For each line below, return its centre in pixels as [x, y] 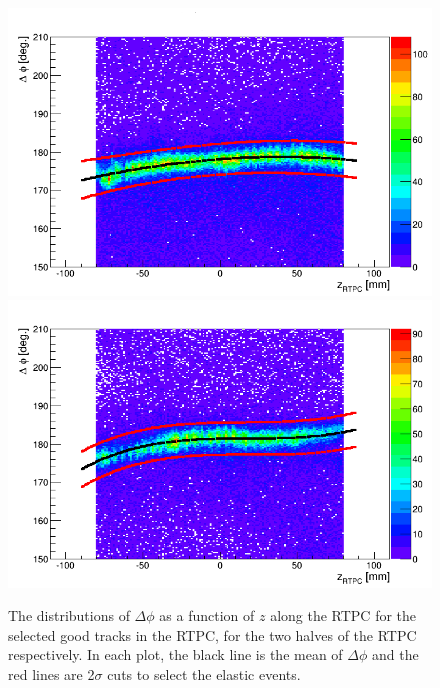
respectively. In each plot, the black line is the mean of [175, 654]
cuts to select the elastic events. [204, 674]
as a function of [207, 615]
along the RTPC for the [343, 615]
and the [395, 654]
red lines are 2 [51, 674]
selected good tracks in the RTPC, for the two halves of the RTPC [212, 634]
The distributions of [69, 615]
